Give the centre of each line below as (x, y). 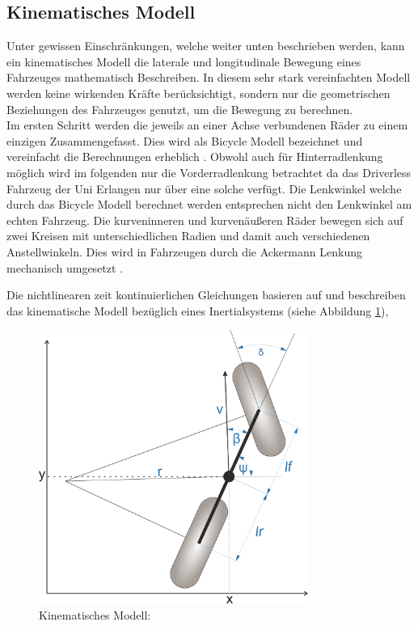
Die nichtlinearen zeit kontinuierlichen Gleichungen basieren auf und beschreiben (206, 295)
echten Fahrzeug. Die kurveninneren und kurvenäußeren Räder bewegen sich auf (205, 220)
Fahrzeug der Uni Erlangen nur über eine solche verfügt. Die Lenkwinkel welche (204, 188)
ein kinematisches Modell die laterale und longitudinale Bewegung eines (184, 61)
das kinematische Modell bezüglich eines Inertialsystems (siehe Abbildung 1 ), (198, 310)
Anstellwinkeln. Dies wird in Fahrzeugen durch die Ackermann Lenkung (184, 251)
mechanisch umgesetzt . (65, 267)
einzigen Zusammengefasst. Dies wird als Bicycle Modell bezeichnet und (185, 140)
